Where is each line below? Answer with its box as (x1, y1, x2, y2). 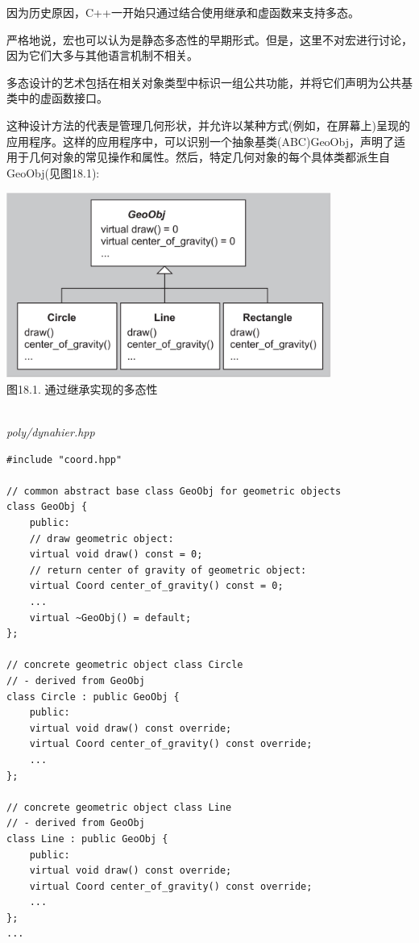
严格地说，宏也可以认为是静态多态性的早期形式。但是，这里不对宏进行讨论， (6, 31, 413, 48)
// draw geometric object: (29, 532, 174, 545)
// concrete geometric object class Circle (6, 659, 243, 671)
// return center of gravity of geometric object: (29, 564, 307, 576)
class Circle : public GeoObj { (6, 691, 180, 703)
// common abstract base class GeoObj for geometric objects (6, 485, 342, 497)
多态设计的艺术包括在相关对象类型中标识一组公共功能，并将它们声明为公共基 (6, 73, 413, 90)
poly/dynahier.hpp (6, 424, 95, 440)
